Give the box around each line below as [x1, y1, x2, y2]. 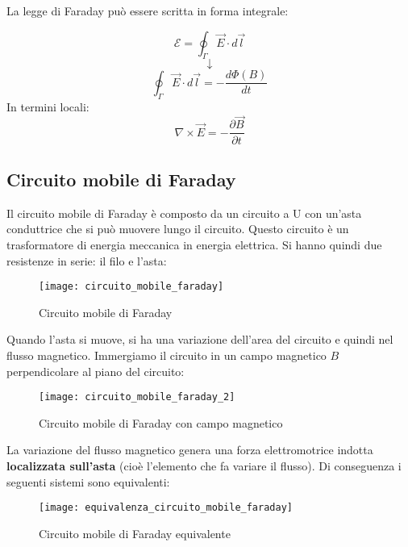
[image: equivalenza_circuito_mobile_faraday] [39, 502, 293, 514]
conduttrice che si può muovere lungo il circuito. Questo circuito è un [6, 220, 349, 237]
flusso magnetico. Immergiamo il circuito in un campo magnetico [6, 346, 327, 363]
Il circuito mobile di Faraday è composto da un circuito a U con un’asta [6, 204, 362, 221]
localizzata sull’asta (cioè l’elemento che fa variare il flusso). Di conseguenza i [6, 457, 402, 474]
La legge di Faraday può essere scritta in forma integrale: [6, 2, 289, 19]
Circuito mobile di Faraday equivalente [39, 524, 231, 541]
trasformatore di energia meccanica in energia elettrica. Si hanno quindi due [6, 236, 382, 253]
